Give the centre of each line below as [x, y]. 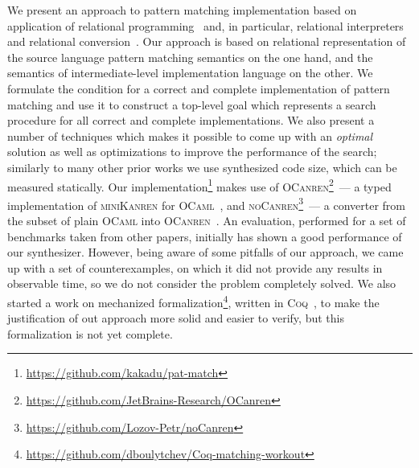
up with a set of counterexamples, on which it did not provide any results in [195, 267]
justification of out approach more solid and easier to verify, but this [176, 318]
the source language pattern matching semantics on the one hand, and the [190, 57]
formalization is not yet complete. [90, 333]
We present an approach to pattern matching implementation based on [182, 10]
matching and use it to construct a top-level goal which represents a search [192, 104]
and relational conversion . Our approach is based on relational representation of [207, 41]
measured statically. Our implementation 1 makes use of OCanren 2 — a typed [199, 185]
